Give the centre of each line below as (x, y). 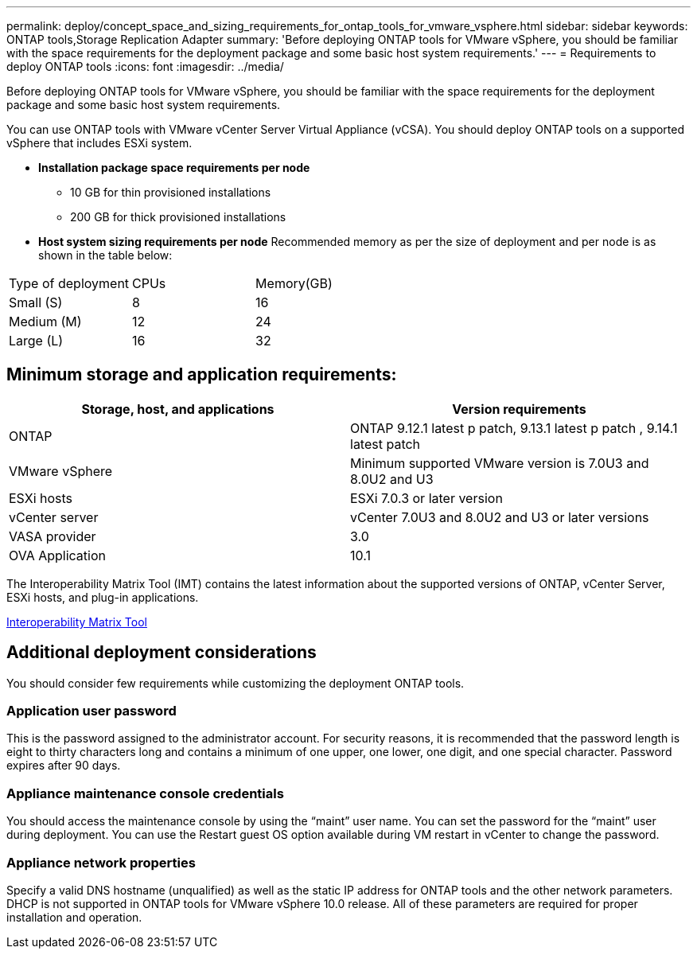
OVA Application (57, 555)
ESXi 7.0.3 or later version (426, 498)
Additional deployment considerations (162, 653)
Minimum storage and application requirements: (202, 375)
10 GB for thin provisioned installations (171, 192)
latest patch (385, 444)
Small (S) (36, 302)
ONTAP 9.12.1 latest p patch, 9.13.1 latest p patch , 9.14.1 (514, 428)
